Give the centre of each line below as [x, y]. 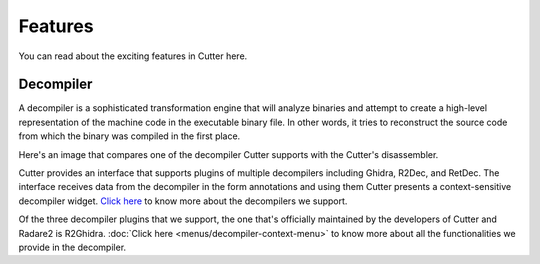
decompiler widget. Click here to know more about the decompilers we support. [183, 201]
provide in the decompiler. [72, 247]
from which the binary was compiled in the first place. [129, 136]
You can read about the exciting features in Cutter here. [133, 56]
